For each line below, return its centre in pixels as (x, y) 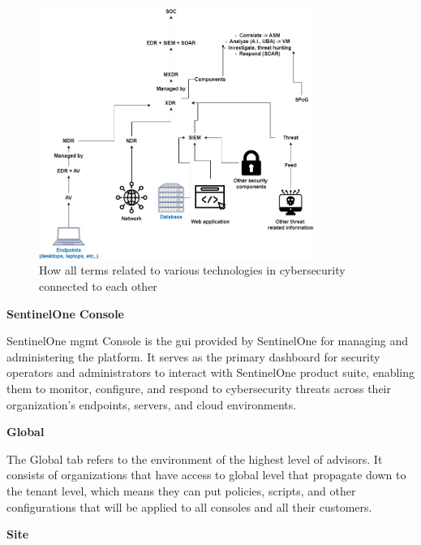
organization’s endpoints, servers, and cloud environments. (152, 404)
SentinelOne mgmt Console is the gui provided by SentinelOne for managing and (207, 341)
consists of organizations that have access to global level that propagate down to (206, 475)
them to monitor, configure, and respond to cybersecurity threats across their (199, 388)
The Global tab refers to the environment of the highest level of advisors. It (195, 458)
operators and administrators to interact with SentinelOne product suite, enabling (211, 372)
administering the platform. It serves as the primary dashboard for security (193, 356)
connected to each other (98, 286)
